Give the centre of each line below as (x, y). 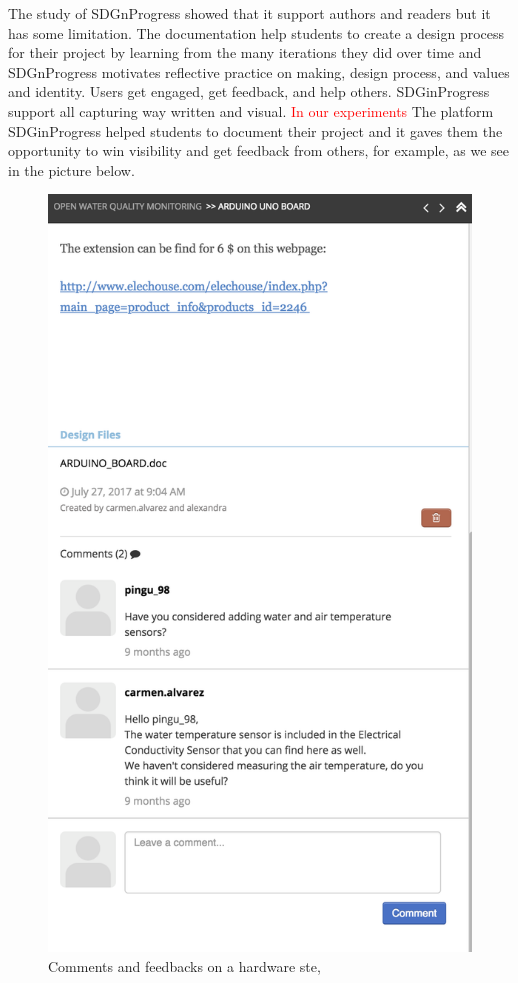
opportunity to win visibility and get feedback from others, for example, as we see (258, 150)
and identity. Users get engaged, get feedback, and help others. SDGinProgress (249, 91)
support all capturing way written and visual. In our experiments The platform (251, 110)
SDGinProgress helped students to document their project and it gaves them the (255, 130)
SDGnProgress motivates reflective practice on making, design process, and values (259, 71)
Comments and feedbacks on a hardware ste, (184, 965)
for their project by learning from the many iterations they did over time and (245, 52)
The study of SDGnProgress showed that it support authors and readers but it (249, 13)
